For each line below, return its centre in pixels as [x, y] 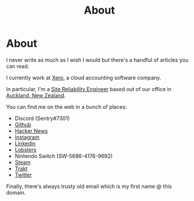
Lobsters [25, 150]
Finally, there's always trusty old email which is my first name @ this [89, 186]
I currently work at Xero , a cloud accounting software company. [84, 77]
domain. [16, 192]
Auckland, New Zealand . [36, 95]
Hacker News [31, 131]
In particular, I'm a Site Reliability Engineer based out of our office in [89, 89]
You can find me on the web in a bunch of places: [67, 106]
